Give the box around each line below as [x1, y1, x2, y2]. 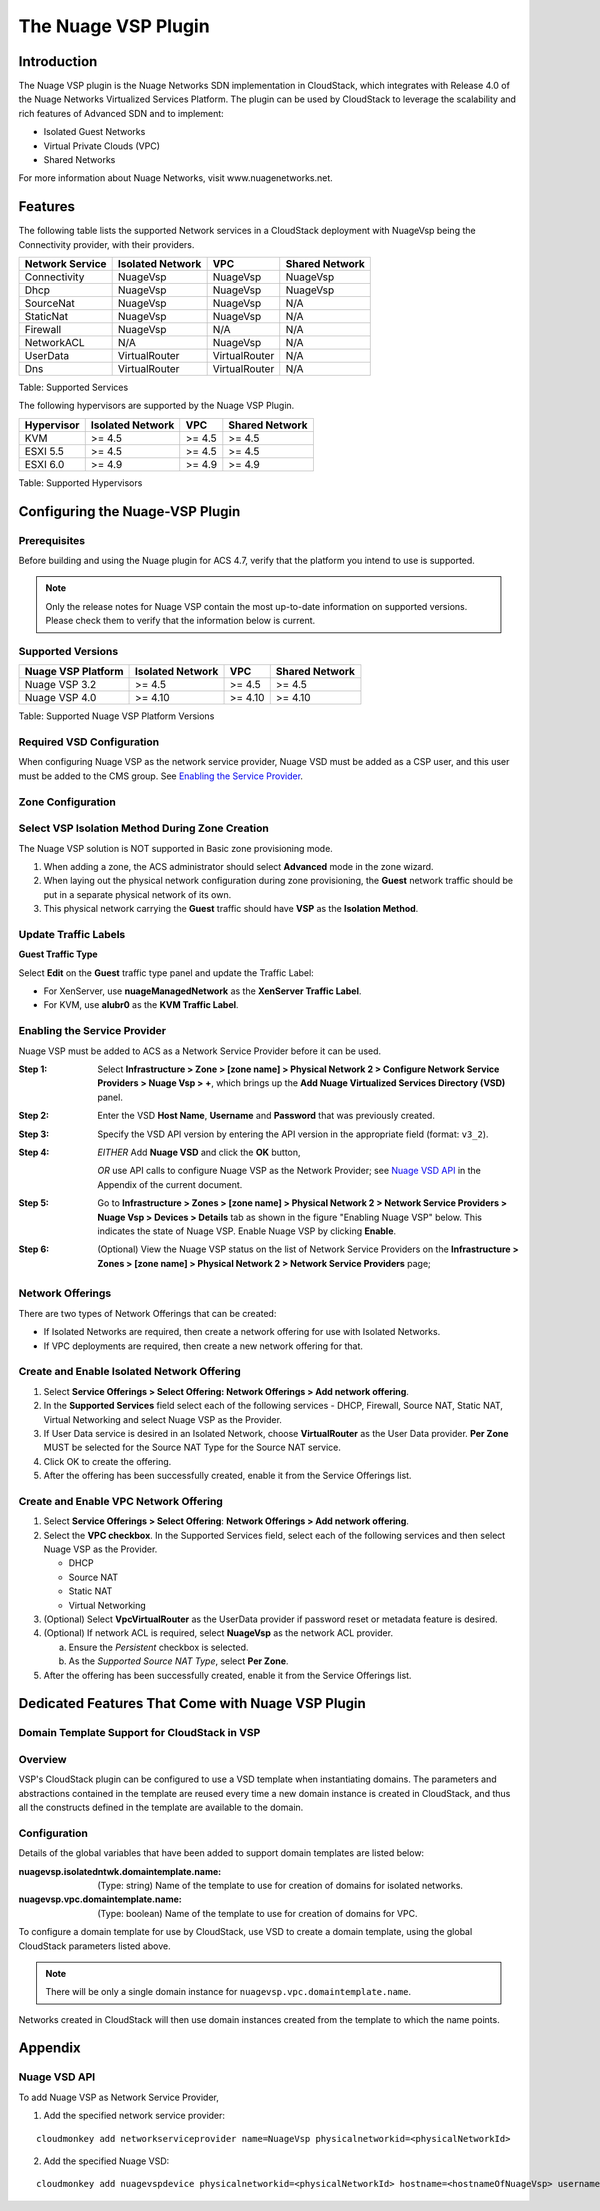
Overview [18, 1752, 67, 1766]
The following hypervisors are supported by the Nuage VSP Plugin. [18, 400, 295, 412]
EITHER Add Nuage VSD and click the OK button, [97, 1146, 301, 1158]
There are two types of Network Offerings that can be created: [18, 1307, 277, 1319]
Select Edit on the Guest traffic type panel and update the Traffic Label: [18, 966, 314, 979]
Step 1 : [18, 1063, 48, 1075]
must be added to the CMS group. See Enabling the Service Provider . [18, 770, 304, 782]
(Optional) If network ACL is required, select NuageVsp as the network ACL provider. [43, 1627, 394, 1639]
